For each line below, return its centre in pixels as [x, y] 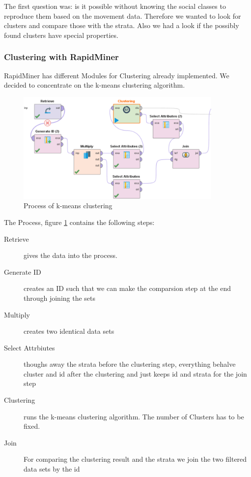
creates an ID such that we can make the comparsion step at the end [127, 288]
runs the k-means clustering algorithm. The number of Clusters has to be [134, 416]
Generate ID [23, 271]
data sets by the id [52, 469]
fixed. [32, 426]
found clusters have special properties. [61, 35]
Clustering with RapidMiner [61, 57]
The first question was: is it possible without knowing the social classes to [115, 6]
